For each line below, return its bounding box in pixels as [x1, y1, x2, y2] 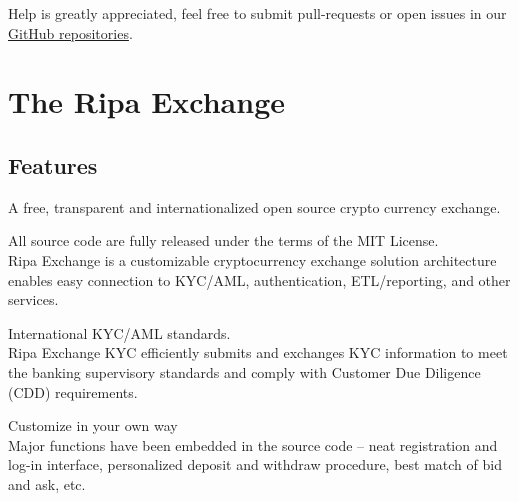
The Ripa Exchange [8, 81, 286, 122]
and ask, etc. [8, 473, 86, 494]
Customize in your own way [8, 415, 178, 436]
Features [8, 149, 98, 180]
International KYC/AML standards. [8, 322, 231, 343]
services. [8, 289, 59, 310]
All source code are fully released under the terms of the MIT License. [8, 230, 439, 251]
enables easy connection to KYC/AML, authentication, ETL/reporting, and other [8, 269, 511, 290]
